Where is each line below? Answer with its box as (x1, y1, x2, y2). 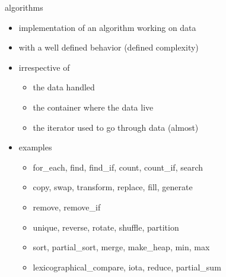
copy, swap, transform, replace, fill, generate (33, 181, 193, 193)
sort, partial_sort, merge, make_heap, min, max (33, 241, 210, 253)
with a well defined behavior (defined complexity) (18, 41, 199, 53)
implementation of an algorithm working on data (18, 21, 196, 33)
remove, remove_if (33, 200, 101, 213)
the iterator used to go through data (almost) (33, 121, 199, 133)
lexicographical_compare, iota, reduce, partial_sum (33, 260, 221, 273)
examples (18, 141, 52, 153)
